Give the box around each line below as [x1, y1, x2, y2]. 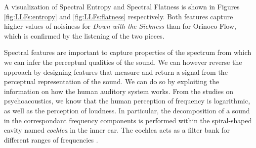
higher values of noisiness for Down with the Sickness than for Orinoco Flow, [4, 21, 236, 31]
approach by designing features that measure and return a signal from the [4, 66, 228, 77]
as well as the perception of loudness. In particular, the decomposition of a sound [4, 105, 250, 115]
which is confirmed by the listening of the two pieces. [4, 30, 165, 41]
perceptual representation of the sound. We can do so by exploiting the [4, 76, 219, 87]
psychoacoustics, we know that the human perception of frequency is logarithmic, [4, 96, 250, 106]
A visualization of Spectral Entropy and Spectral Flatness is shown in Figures [4, 1, 240, 11]
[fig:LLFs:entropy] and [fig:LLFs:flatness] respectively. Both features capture [4, 11, 233, 21]
